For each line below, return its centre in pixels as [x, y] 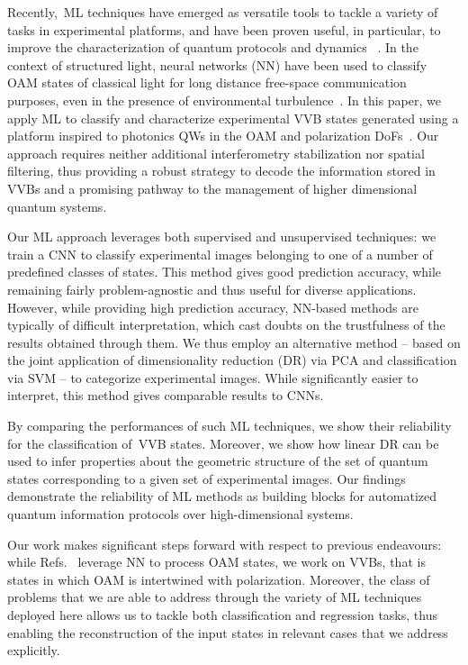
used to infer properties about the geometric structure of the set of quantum [218, 461]
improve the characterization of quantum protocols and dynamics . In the [213, 47]
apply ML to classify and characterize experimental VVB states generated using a [233, 118]
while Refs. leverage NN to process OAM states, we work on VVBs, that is [216, 562]
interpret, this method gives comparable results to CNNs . [166, 395]
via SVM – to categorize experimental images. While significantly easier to [213, 377]
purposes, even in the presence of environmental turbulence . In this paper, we [224, 100]
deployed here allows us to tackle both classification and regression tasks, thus [222, 615]
